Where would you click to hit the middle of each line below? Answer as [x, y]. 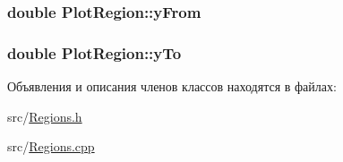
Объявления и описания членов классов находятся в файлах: [172, 86]
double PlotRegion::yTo [94, 52]
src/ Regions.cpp [51, 146]
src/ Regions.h [45, 116]
